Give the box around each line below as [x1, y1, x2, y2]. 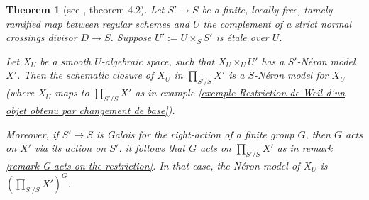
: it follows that [119, 140, 185, 155]
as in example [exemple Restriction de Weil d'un [135, 85, 346, 100]
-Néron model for [254, 67, 329, 82]
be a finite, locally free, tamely [202, 2, 333, 16]
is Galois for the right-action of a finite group [96, 126, 294, 141]
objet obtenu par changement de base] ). [6, 102, 175, 117]
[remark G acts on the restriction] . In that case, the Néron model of [6, 157, 300, 172]
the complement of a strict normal [203, 16, 352, 30]
